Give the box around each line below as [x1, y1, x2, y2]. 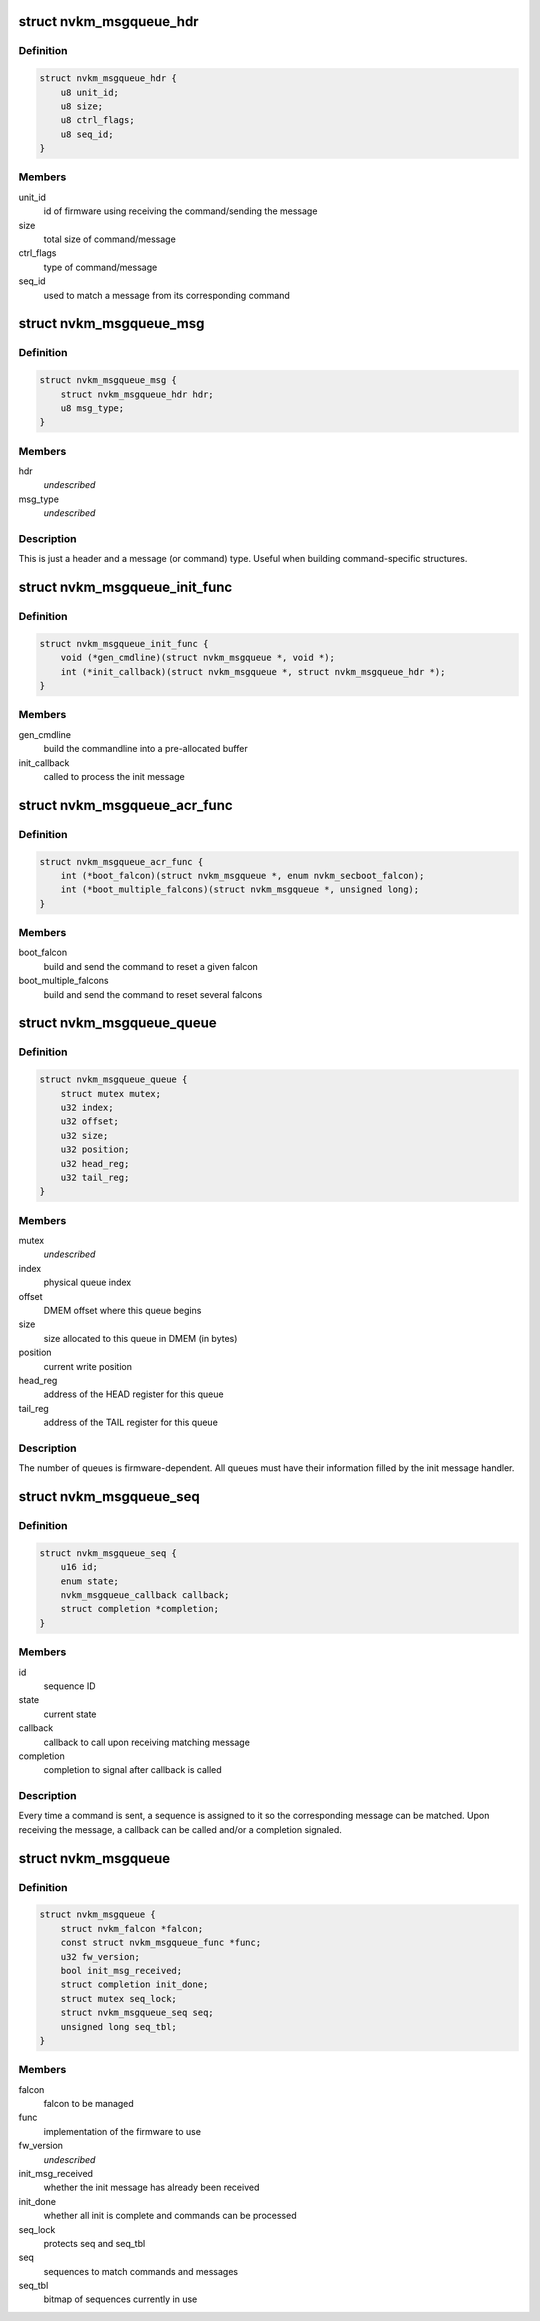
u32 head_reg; [60, 1158, 130, 1169]
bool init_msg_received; [60, 1965, 183, 1976]
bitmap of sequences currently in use [43, 2293, 198, 2305]
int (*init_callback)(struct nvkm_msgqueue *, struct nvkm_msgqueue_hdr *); [60, 666, 446, 677]
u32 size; [60, 1130, 109, 1141]
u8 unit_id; [60, 86, 120, 98]
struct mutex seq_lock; [60, 1993, 177, 2004]
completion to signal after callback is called [43, 1764, 222, 1776]
